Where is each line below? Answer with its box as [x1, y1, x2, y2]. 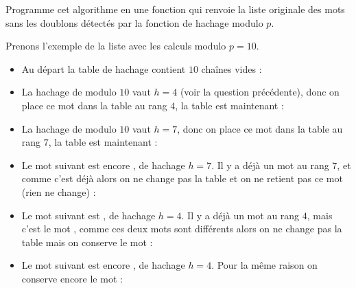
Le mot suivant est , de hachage [21, 208, 156, 222]
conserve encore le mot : [21, 271, 123, 285]
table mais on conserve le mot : [21, 234, 153, 249]
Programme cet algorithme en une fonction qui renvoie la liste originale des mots [5, 2, 345, 16]
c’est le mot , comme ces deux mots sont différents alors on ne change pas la [21, 221, 342, 236]
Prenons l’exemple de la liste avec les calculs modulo [5, 38, 226, 53]
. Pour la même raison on [211, 258, 318, 272]
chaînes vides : [201, 61, 262, 76]
